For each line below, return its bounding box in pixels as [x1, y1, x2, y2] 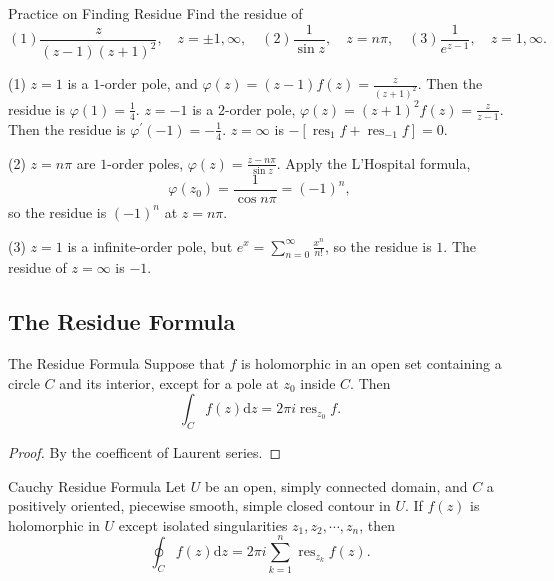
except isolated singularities [118, 514, 288, 535]
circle [8, 372, 40, 393]
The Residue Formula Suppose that [8, 353, 225, 374]
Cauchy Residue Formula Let [8, 475, 187, 496]
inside [300, 372, 336, 393]
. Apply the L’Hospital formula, [276, 152, 471, 173]
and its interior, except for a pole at [59, 372, 279, 393]
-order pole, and [100, 73, 198, 93]
